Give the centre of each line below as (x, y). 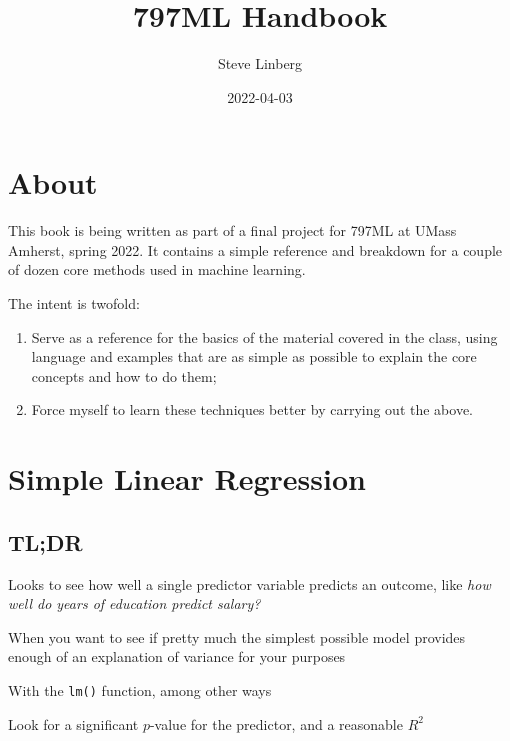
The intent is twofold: (74, 303)
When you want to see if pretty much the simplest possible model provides (237, 636)
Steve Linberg (260, 63)
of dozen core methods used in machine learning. (157, 269)
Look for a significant (73, 723)
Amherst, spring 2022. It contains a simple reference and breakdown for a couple (255, 249)
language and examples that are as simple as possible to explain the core (254, 356)
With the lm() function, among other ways (140, 689)
